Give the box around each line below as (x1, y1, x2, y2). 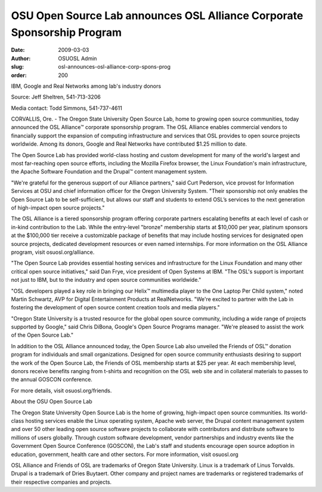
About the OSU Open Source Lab (11, 398, 92, 405)
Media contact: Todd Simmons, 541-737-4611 (11, 104, 122, 112)
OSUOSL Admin (58, 54, 97, 62)
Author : (11, 54, 31, 62)
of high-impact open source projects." (11, 204, 105, 211)
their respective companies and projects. (11, 478, 112, 485)
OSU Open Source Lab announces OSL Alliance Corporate (11, 9, 304, 22)
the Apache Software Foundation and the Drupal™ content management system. (11, 168, 208, 176)
